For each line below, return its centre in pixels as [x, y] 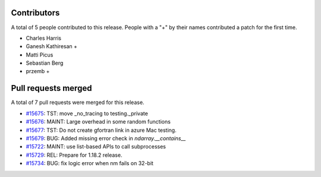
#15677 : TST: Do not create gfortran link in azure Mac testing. [101, 130]
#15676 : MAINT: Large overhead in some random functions [98, 122]
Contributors [35, 13]
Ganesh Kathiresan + [51, 46]
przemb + [38, 71]
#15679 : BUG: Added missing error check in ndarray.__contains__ [106, 138]
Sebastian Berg [45, 63]
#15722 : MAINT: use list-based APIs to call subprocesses [96, 147]
